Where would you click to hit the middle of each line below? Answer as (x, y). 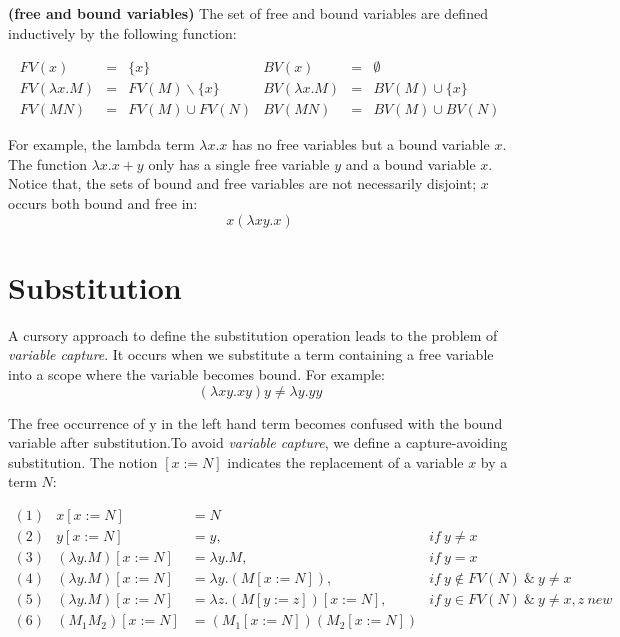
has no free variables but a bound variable (360, 144)
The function (47, 163)
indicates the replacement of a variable (345, 461)
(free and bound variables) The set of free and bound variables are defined (248, 13)
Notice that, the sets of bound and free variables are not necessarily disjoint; (242, 183)
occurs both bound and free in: (103, 203)
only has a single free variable (239, 163)
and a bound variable (410, 163)
